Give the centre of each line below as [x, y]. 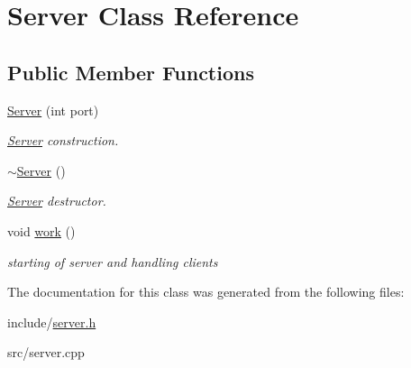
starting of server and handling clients [113, 261]
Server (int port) [53, 110]
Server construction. [63, 140]
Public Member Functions [131, 72]
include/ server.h [52, 322]
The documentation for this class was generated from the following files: [206, 292]
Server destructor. [57, 201]
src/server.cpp [46, 352]
